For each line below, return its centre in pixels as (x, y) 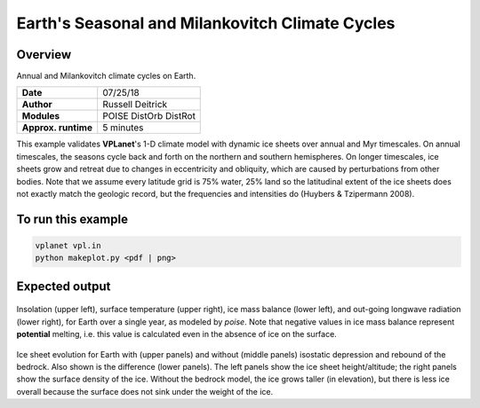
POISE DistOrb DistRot (149, 116)
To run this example (72, 219)
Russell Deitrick (135, 105)
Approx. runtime (57, 128)
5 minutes (123, 128)
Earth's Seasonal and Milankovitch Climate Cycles (206, 23)
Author (37, 105)
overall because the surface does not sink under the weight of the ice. (145, 391)
